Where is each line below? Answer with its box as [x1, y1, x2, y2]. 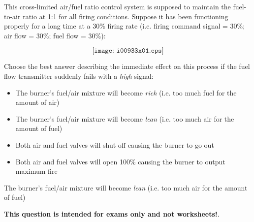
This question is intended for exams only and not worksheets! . [4, 208, 220, 219]
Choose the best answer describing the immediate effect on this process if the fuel [4, 61, 250, 71]
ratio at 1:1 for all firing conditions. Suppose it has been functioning [23, 11, 228, 21]
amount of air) [15, 97, 60, 107]
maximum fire [15, 166, 58, 176]
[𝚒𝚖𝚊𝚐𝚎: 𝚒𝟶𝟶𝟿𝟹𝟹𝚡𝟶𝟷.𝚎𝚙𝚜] [92, 47, 164, 55]
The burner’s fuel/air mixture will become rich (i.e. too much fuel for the [15, 87, 237, 97]
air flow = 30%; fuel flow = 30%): [4, 30, 106, 40]
